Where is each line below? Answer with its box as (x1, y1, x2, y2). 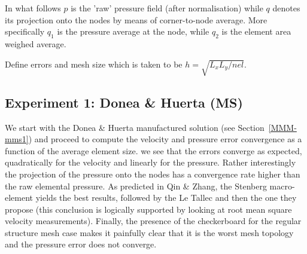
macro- (269, 179, 295, 192)
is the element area (221, 25, 291, 38)
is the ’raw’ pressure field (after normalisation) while (71, 2, 263, 14)
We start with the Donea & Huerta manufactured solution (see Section (5, 121, 265, 133)
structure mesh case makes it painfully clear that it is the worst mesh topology (5, 226, 294, 238)
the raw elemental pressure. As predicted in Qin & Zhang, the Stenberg (5, 179, 267, 192)
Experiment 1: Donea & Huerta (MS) (5, 93, 243, 111)
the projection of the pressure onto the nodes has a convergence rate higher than (5, 167, 300, 180)
